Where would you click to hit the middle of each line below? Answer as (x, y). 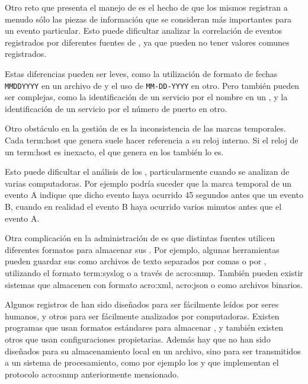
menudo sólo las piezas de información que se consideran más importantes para (148, 19)
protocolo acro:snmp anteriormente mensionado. (92, 374)
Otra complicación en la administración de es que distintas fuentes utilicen (140, 238)
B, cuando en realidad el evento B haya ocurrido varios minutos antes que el (143, 206)
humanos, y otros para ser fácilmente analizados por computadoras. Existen (142, 316)
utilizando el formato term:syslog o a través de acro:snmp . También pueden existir (154, 272)
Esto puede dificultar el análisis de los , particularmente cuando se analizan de (147, 172)
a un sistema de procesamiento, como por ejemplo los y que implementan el (142, 362)
